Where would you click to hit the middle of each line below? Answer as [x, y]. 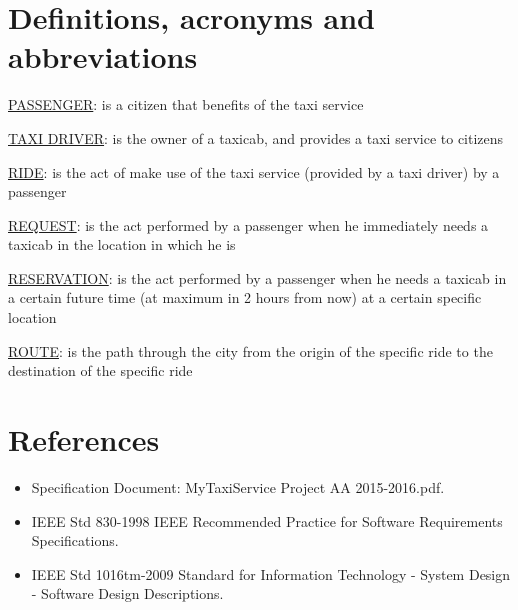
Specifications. [75, 540]
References [84, 439]
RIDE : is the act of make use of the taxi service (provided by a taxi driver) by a [254, 171]
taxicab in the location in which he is [122, 244]
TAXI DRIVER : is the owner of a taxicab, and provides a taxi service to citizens [256, 137]
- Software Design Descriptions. [127, 593]
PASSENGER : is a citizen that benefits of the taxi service [186, 104]
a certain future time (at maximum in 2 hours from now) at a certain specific [245, 297]
